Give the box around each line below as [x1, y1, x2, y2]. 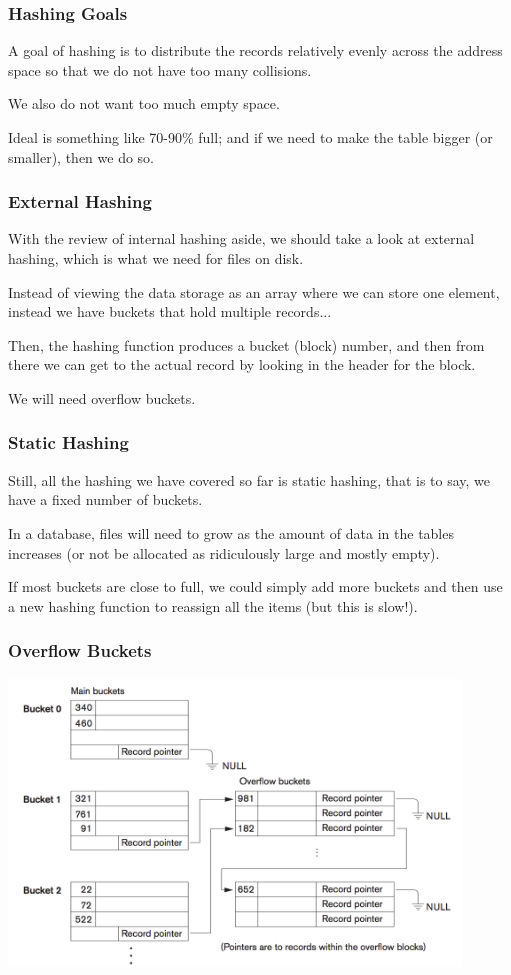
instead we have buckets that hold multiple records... [8, 301, 332, 322]
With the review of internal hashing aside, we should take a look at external [8, 228, 475, 249]
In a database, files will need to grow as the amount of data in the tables [8, 522, 454, 543]
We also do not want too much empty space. [8, 93, 280, 114]
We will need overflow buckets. [8, 387, 196, 408]
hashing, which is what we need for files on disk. [8, 248, 304, 268]
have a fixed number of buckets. [8, 489, 203, 510]
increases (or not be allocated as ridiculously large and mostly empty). [8, 542, 440, 563]
